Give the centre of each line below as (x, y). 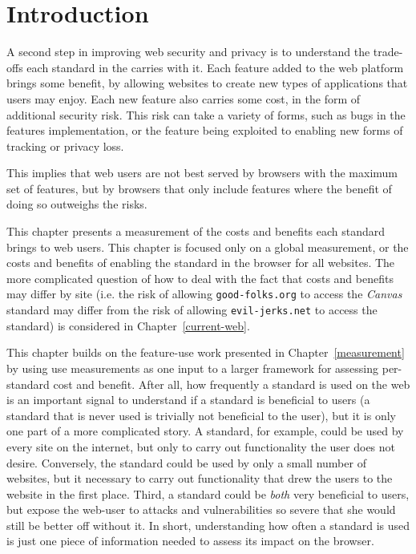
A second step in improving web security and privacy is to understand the (188, 52)
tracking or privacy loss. (65, 146)
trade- (388, 52)
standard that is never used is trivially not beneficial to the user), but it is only (201, 415)
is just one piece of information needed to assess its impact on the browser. (190, 541)
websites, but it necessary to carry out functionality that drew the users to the (200, 478)
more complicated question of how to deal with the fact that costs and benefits (200, 278)
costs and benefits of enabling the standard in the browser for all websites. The (201, 263)
